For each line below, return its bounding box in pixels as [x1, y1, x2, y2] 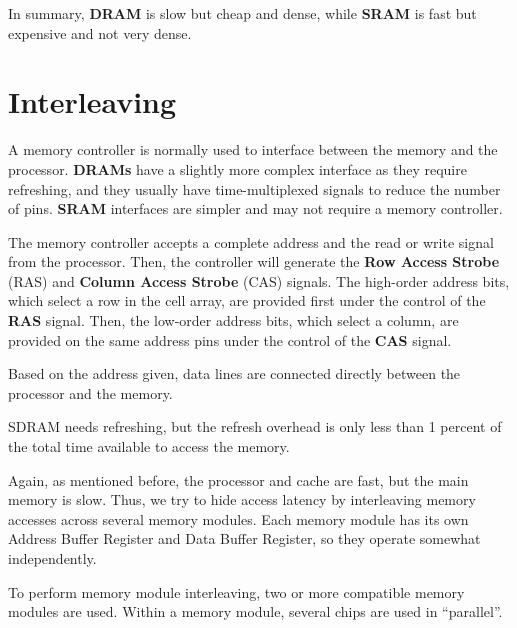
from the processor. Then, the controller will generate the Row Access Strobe [8, 251, 500, 272]
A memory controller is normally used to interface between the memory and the [8, 139, 498, 160]
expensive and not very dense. [8, 22, 192, 43]
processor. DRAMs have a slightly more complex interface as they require [8, 158, 467, 179]
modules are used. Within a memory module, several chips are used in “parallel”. [8, 601, 503, 622]
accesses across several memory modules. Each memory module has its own [8, 508, 469, 529]
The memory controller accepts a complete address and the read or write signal [8, 231, 494, 252]
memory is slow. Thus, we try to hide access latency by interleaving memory [8, 489, 476, 510]
